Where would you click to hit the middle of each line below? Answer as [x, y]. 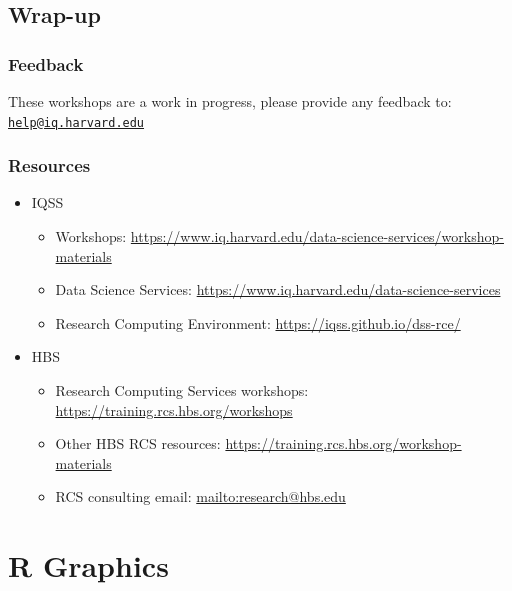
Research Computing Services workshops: [182, 390]
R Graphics [88, 565]
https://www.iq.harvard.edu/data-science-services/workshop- [317, 236]
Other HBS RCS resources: [138, 443]
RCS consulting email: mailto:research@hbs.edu [200, 496]
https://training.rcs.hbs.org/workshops [174, 409]
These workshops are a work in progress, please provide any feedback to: [230, 101]
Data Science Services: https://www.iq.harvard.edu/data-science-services [278, 289]
